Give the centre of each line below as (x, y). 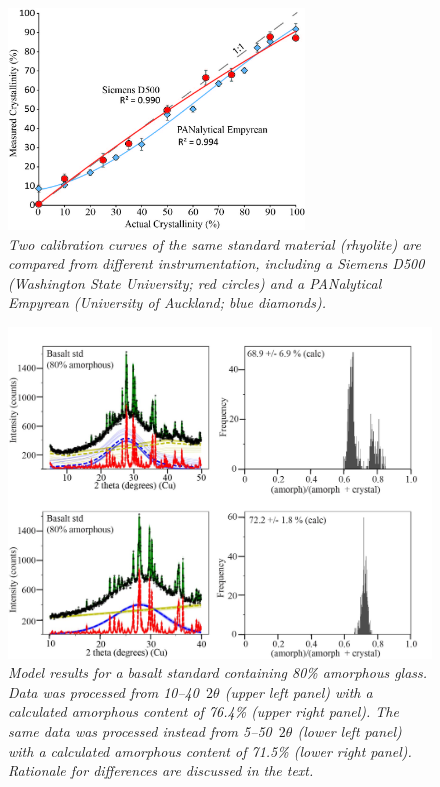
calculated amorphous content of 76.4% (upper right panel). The (203, 711)
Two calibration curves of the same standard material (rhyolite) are (214, 243)
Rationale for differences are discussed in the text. (161, 770)
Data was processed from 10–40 (103, 691)
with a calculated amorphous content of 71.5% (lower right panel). (210, 750)
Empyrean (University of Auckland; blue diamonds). (167, 302)
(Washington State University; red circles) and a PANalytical (195, 282)
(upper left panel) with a (298, 691)
